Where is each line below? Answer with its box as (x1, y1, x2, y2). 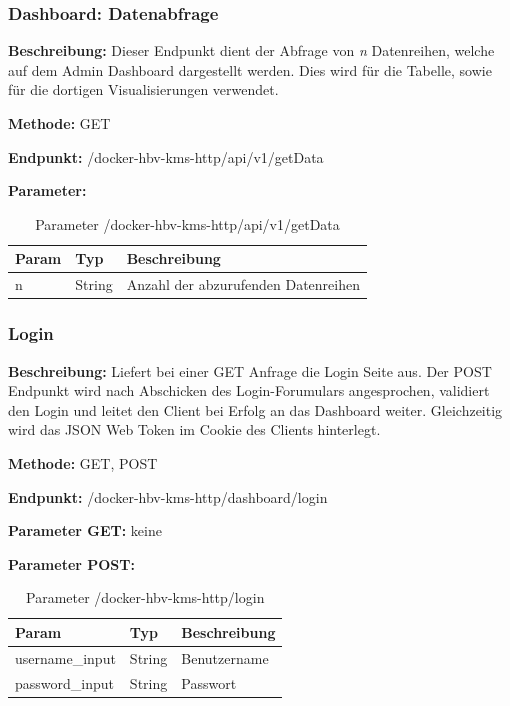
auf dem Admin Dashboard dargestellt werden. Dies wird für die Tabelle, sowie (8, 59, 492, 80)
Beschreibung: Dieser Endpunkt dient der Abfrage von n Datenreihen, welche (8, 40, 495, 61)
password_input (15, 672, 114, 693)
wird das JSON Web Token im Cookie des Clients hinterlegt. (8, 419, 381, 440)
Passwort (181, 672, 237, 693)
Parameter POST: (8, 553, 135, 574)
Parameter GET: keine (8, 520, 162, 541)
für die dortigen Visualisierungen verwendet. (8, 79, 279, 100)
